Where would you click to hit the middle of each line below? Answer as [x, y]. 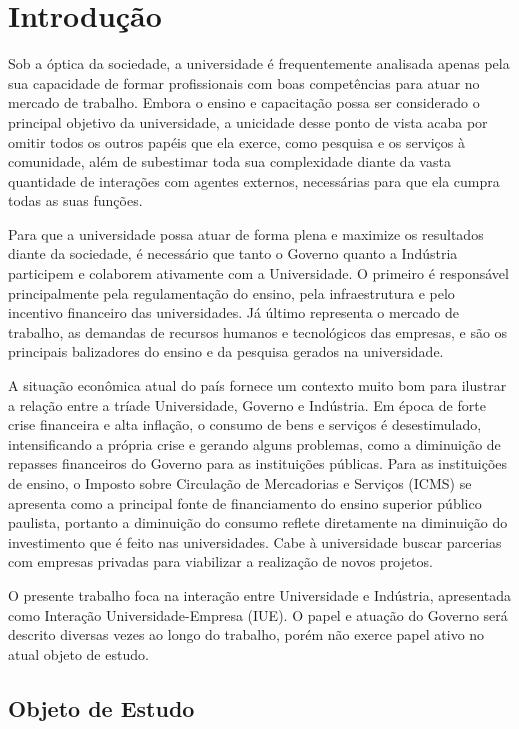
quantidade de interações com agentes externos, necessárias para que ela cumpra [254, 180]
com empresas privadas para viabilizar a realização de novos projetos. [220, 561]
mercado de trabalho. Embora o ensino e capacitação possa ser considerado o [244, 102]
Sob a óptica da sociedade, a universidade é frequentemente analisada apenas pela [259, 63]
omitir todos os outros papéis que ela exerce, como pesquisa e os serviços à [236, 141]
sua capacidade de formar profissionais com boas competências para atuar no [244, 82]
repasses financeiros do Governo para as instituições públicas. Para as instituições [258, 463]
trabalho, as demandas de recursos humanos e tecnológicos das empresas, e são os [258, 331]
